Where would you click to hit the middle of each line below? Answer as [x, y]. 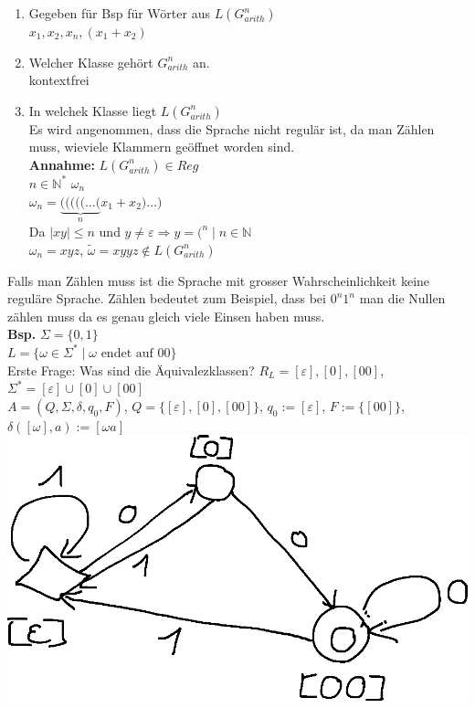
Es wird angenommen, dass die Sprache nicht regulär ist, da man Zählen [232, 128]
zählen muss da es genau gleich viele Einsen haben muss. [166, 316]
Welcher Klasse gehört [91, 62]
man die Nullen [402, 298]
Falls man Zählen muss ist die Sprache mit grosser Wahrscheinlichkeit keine [219, 280]
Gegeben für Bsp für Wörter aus [119, 13]
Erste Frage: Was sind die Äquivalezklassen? [131, 370]
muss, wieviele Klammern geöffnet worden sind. [162, 147]
